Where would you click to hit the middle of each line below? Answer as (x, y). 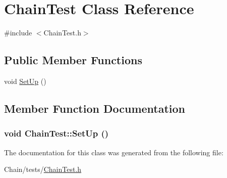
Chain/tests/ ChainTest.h (43, 169)
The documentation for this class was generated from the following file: (114, 152)
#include (18, 33)
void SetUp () (25, 81)
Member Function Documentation (95, 108)
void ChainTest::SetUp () (56, 133)
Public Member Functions (73, 60)
